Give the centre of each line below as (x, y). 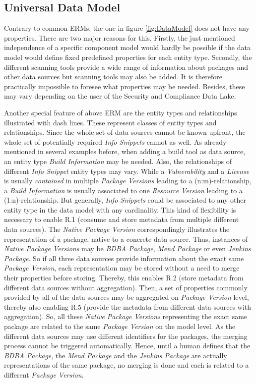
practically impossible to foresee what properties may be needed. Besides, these (125, 86)
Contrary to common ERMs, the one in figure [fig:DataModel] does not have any (127, 28)
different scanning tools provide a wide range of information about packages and (126, 67)
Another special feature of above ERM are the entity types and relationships (121, 112)
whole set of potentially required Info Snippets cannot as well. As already (115, 141)
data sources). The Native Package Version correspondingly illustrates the (117, 229)
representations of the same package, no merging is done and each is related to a (127, 365)
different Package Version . (44, 374)
